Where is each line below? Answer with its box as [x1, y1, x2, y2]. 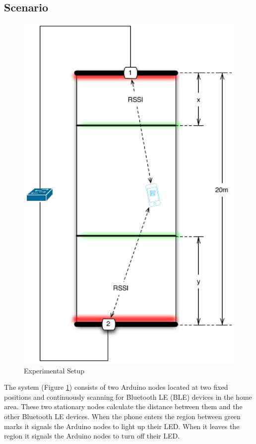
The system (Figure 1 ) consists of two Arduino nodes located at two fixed [4, 382, 228, 392]
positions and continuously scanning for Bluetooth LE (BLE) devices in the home [4, 391, 252, 402]
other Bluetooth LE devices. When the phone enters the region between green [4, 411, 241, 421]
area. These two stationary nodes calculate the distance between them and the [4, 401, 243, 412]
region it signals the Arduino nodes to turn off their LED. [4, 431, 180, 441]
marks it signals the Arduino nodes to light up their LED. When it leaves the [4, 421, 240, 431]
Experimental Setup [24, 365, 84, 375]
